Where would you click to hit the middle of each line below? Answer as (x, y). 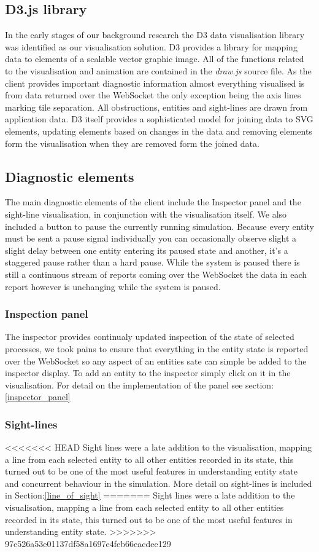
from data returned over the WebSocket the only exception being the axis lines (153, 95)
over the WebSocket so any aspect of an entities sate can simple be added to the (156, 361)
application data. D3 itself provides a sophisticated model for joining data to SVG (159, 119)
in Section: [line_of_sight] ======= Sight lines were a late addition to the (150, 495)
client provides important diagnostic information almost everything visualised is (155, 83)
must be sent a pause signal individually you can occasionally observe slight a (151, 238)
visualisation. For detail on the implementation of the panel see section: (140, 384)
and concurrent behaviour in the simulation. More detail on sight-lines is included (159, 483)
